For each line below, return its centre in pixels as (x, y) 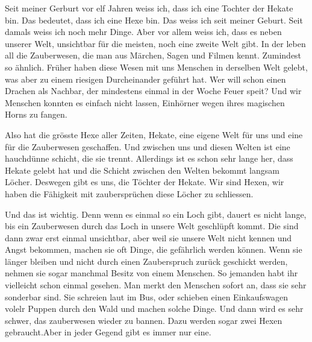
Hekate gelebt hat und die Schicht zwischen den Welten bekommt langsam (142, 170)
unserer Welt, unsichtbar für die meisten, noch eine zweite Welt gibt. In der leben (155, 43)
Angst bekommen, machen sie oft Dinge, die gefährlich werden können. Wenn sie (154, 249)
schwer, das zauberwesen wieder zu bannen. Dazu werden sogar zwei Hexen (144, 320)
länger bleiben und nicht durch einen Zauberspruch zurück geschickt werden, (146, 261)
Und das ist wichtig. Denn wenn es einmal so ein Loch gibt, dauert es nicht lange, (156, 214)
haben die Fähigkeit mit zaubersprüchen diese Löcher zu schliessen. (129, 193)
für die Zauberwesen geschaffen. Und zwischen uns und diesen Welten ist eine (148, 146)
